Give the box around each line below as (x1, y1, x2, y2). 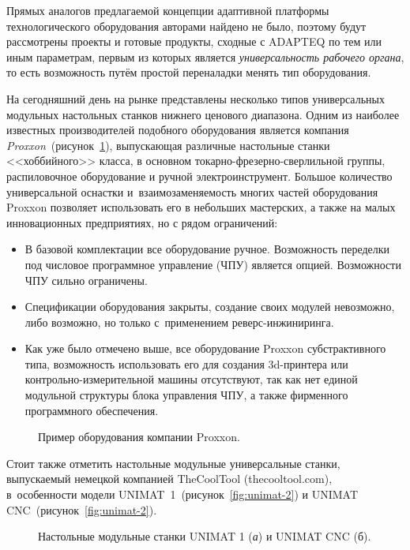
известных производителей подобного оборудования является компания (6, 122, 349, 138)
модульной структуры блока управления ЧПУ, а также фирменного (24, 387, 348, 403)
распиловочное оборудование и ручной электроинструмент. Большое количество (6, 167, 393, 184)
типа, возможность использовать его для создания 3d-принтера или (24, 355, 348, 372)
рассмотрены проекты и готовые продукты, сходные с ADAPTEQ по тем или (6, 33, 382, 50)
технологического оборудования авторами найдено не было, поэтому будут (6, 17, 367, 34)
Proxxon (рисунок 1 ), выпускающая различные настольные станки (6, 137, 330, 153)
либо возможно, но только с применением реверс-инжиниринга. (24, 313, 334, 330)
